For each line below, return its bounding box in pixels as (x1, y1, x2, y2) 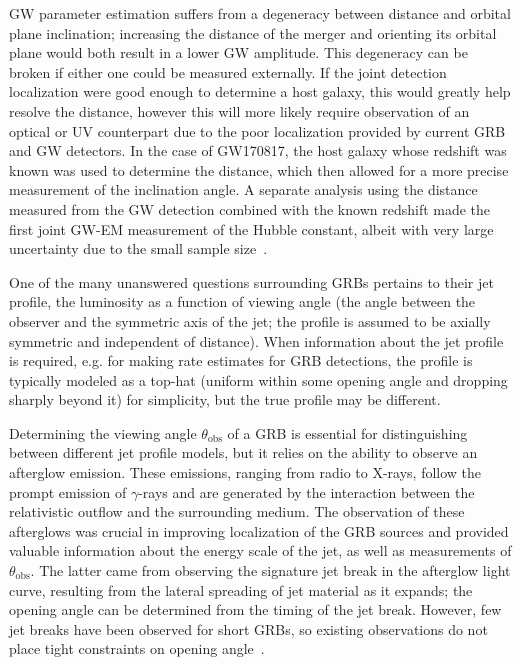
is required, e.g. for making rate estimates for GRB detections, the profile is (9, 350, 473, 371)
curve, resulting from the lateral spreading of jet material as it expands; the (9, 579, 473, 600)
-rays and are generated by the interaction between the (138, 481, 475, 502)
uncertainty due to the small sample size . (9, 238, 268, 259)
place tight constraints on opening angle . (9, 638, 265, 659)
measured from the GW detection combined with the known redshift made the (9, 198, 491, 219)
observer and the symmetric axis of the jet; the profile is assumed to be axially (9, 310, 491, 331)
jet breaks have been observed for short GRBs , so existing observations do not (9, 618, 488, 639)
